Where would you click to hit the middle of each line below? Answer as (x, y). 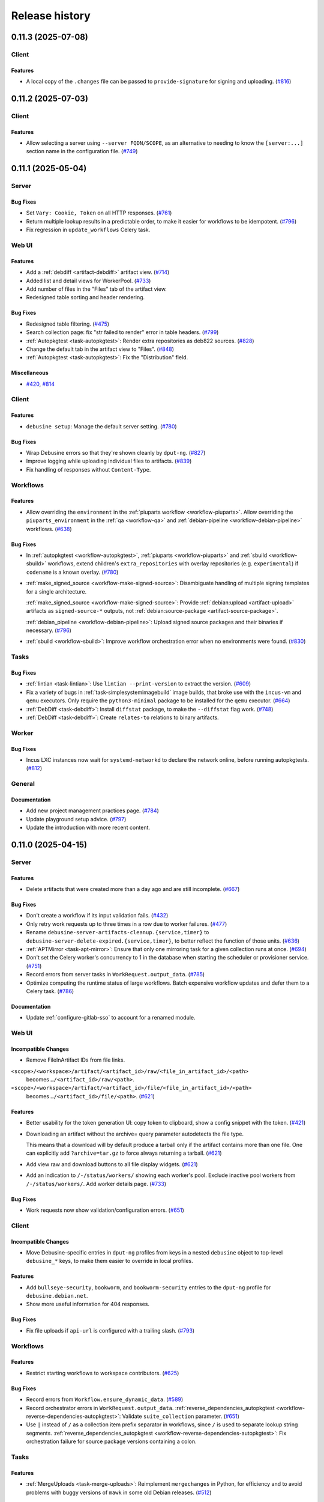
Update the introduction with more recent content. (88, 828)
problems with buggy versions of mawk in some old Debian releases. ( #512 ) (119, 1492)
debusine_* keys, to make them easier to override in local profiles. (109, 1261)
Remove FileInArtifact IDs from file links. (76, 1060)
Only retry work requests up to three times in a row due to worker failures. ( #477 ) (127, 924)
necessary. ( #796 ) (49, 630)
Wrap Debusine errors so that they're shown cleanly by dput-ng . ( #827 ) (116, 453)
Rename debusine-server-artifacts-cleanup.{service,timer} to (118, 932)
